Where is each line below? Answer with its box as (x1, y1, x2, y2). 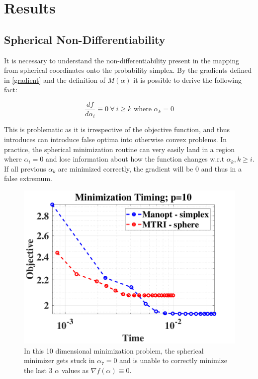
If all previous (4, 163, 46, 174)
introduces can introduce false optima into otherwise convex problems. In (4, 134, 227, 145)
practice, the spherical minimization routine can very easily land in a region (4, 144, 235, 154)
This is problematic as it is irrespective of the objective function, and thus (4, 124, 230, 135)
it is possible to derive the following (133, 74, 242, 85)
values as (61, 365, 89, 375)
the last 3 (24, 365, 53, 375)
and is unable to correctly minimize (119, 355, 227, 366)
